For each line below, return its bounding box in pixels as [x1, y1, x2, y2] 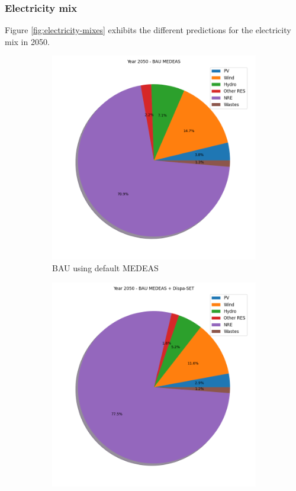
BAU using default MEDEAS [52, 262, 159, 274]
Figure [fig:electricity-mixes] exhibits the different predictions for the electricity [5, 24, 291, 36]
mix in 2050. [5, 35, 50, 47]
